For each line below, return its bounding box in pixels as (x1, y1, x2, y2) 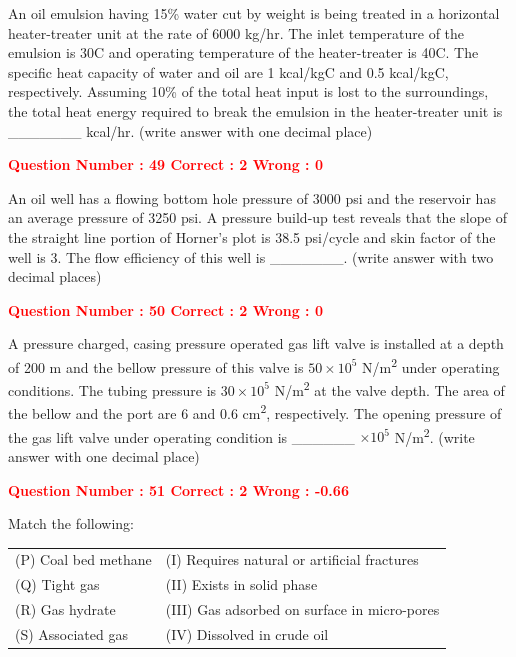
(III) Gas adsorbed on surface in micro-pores (165, 599, 440, 620)
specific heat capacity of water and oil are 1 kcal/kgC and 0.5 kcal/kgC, (8, 61, 449, 82)
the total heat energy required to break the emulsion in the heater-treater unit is (8, 100, 503, 121)
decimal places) (8, 266, 102, 287)
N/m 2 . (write (394, 423, 475, 447)
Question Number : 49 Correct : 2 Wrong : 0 (8, 154, 323, 175)
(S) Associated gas (15, 623, 128, 644)
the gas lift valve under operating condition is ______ (8, 426, 355, 447)
